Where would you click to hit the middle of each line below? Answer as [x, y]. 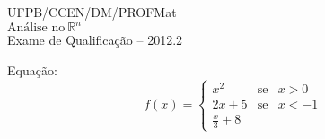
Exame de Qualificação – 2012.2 [95, 40]
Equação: [32, 69]
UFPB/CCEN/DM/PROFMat [92, 12]
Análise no [36, 28]
